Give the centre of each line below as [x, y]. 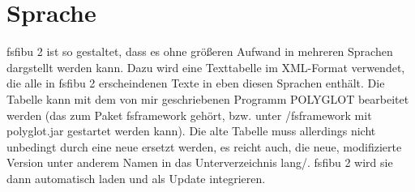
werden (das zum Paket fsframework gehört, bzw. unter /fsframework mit [189, 115]
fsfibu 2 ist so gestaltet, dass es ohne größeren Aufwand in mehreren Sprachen [200, 51]
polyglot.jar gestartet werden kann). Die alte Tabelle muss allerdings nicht [191, 131]
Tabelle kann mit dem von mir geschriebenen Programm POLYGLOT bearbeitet [208, 98]
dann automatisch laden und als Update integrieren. [136, 178]
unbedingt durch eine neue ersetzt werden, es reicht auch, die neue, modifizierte [204, 146]
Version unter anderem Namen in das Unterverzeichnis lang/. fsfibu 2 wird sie [200, 162]
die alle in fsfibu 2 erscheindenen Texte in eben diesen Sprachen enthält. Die [196, 83]
